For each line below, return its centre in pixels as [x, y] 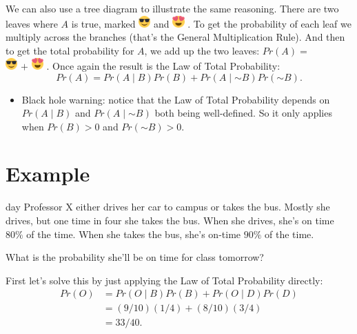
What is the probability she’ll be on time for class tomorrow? [135, 257]
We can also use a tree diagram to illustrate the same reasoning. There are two [172, 8]
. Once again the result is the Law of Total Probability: [163, 65]
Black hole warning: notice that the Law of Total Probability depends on [176, 99]
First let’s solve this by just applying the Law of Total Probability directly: [164, 280]
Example [48, 174]
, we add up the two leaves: [202, 51]
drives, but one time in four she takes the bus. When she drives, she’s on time [170, 220]
